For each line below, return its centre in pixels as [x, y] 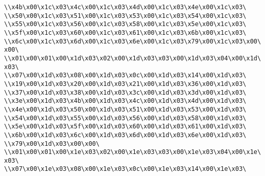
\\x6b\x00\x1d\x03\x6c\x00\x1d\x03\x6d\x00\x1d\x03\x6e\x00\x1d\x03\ [125, 135]
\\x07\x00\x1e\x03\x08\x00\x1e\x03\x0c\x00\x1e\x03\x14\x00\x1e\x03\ [125, 169]
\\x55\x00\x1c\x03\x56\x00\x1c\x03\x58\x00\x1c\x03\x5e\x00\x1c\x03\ [125, 24]
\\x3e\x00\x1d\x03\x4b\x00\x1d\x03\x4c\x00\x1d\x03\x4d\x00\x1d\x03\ [125, 101]
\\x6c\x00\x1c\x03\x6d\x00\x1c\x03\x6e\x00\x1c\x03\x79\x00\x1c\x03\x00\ [133, 41]
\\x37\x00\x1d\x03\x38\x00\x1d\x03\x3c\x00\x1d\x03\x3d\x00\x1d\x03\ [125, 92]
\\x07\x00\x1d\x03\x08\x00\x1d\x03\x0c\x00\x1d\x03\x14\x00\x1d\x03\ [125, 75]
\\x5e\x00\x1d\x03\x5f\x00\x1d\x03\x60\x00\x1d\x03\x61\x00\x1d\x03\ [125, 127]
